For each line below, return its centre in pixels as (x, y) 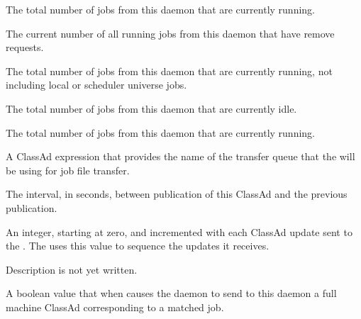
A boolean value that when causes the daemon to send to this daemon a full (171, 293)
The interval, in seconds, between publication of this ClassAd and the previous (177, 194)
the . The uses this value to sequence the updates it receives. (138, 246)
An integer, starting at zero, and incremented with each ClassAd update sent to (179, 231)
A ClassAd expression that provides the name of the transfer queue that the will (180, 156)
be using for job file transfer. (68, 170)
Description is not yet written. (72, 269)
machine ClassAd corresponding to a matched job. (115, 307)
